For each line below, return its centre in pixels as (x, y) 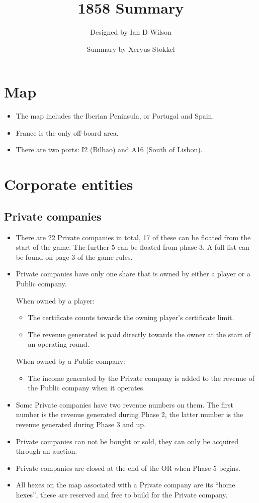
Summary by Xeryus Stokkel (131, 48)
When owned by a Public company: (71, 361)
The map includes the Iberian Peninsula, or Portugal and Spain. (115, 116)
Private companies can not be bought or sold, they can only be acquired (127, 441)
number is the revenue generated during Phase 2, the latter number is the (129, 414)
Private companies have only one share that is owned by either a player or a (133, 274)
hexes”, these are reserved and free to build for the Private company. (122, 494)
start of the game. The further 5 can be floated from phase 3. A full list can (133, 247)
